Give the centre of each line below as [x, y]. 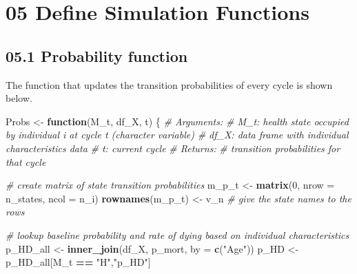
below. [19, 98]
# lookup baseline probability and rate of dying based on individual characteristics [177, 234]
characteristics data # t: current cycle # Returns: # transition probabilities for [173, 148]
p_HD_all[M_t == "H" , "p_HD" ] [78, 262]
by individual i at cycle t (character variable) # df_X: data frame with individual [177, 135]
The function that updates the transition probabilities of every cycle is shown [169, 84]
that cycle [26, 161]
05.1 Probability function [97, 55]
